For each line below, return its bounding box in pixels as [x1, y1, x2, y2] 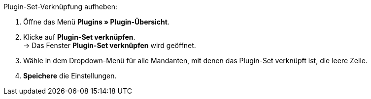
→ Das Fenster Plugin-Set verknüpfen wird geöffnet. [23, 41, 196, 49]
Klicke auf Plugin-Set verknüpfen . [23, 33, 135, 41]
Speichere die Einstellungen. [23, 72, 117, 80]
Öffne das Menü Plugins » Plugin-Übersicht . [23, 18, 169, 26]
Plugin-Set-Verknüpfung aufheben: [3, 2, 117, 11]
